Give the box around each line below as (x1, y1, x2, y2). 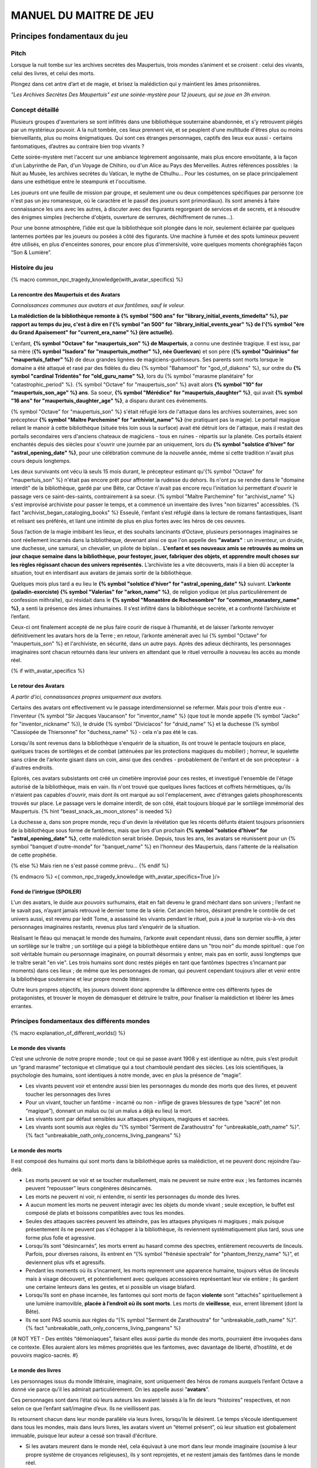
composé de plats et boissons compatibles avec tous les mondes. (25, 1210, 185, 1217)
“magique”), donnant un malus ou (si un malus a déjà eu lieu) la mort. (25, 1107, 193, 1114)
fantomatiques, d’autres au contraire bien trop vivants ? (11, 143, 145, 150)
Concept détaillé (11, 106, 59, 114)
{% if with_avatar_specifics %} (11, 667, 85, 675)
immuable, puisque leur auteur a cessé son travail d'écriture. (11, 1432, 158, 1439)
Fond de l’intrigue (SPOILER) (11, 888, 82, 895)
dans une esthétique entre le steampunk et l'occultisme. (11, 178, 147, 185)
